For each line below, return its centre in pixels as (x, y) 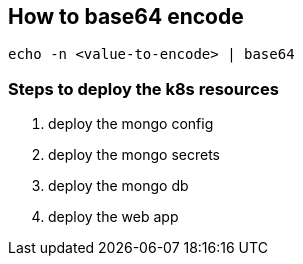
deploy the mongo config (131, 124)
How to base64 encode (126, 16)
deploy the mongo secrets (134, 155)
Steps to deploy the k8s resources (143, 88)
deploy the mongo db (118, 186)
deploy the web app (113, 217)
